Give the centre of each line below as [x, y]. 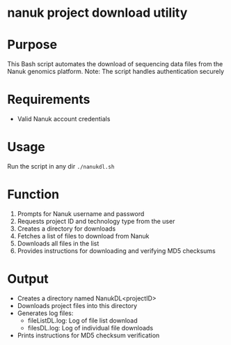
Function [33, 195]
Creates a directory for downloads [66, 229]
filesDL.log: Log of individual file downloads [90, 328]
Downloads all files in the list [58, 243]
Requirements [49, 100]
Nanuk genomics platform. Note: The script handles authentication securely [116, 72]
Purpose [32, 45]
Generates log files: [45, 313]
